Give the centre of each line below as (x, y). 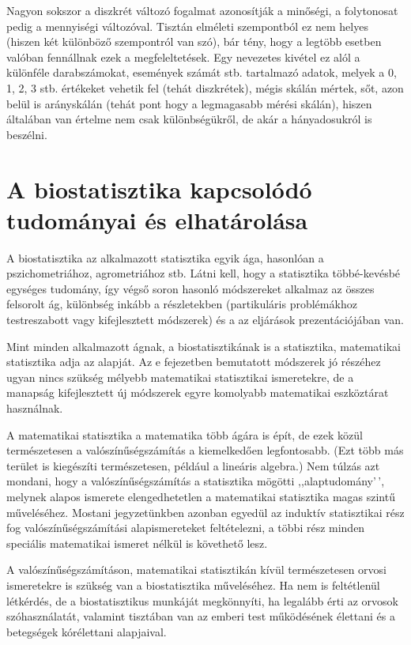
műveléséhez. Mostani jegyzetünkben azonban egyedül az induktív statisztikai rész (205, 512)
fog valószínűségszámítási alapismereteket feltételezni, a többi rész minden (186, 528)
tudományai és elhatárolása (157, 219)
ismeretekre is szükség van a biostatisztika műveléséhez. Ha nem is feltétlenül (193, 585)
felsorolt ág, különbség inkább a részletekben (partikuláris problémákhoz (182, 304)
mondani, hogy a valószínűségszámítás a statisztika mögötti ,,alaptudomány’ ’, (196, 481)
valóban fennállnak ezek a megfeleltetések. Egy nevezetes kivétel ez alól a (183, 57)
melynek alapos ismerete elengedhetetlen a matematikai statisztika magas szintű (201, 496)
